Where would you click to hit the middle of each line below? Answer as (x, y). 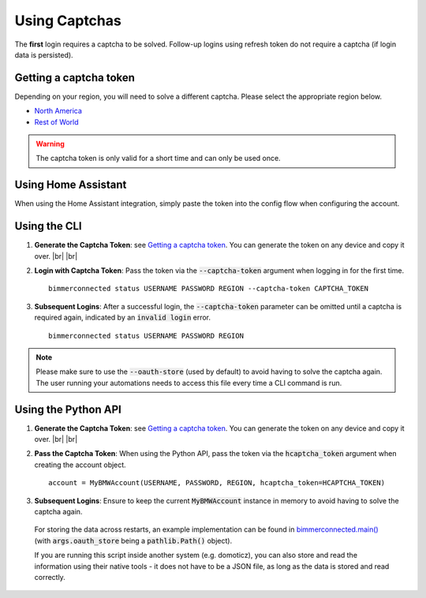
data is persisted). (44, 54)
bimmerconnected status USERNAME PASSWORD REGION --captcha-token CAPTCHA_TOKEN (209, 289)
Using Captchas (68, 21)
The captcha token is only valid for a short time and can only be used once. (158, 159)
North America (58, 111)
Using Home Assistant (71, 185)
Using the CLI (48, 226)
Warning (50, 144)
